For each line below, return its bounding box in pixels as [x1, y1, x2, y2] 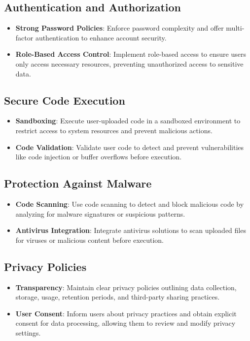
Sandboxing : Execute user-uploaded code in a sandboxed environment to [15, 115, 241, 126]
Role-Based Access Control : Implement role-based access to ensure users [15, 49, 246, 59]
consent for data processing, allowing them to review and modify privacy [15, 318, 236, 328]
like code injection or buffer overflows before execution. [15, 152, 182, 162]
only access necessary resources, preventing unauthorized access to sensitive [15, 58, 244, 69]
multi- [226, 23, 245, 33]
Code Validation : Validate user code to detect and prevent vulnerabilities [15, 142, 244, 152]
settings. [15, 327, 41, 338]
